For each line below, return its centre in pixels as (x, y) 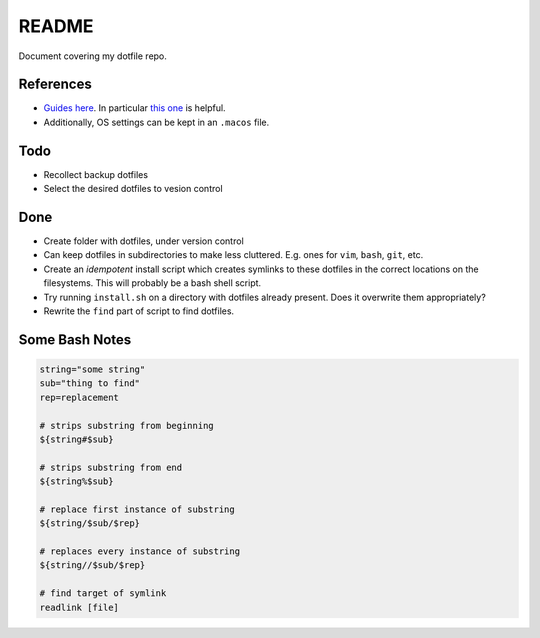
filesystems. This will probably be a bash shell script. (152, 283)
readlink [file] (79, 607)
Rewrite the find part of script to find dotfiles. (139, 311)
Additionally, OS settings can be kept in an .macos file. (156, 122)
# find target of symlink (103, 593)
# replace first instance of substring (137, 509)
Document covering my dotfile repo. (92, 56)
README (56, 26)
